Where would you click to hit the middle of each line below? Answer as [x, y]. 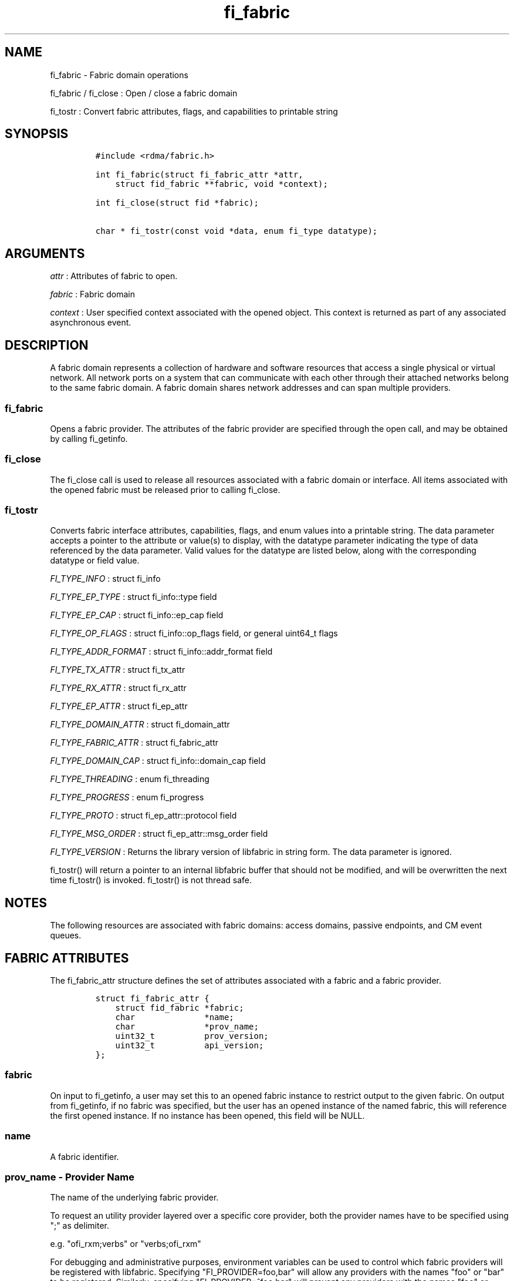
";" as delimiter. [80, 1226]
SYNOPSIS [37, 134]
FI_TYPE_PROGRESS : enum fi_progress [127, 797]
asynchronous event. [91, 323]
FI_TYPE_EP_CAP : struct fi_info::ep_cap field [137, 615]
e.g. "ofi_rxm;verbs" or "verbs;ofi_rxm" [126, 1244]
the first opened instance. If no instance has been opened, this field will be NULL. [207, 1115]
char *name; [175, 1017]
